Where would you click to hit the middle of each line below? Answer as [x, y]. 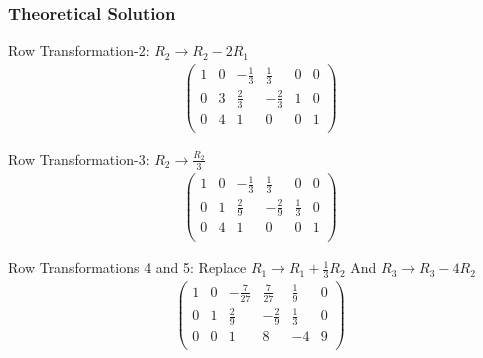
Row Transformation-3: [79, 158]
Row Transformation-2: [79, 50]
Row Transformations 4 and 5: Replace [127, 267]
